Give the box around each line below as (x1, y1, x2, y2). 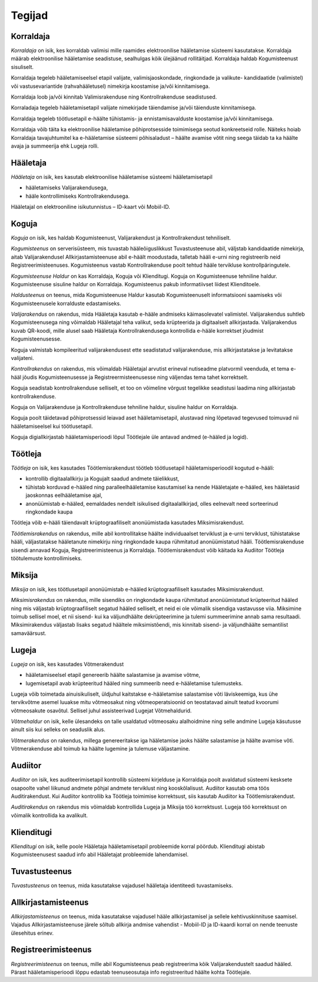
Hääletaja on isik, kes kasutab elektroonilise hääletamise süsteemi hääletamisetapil (11, 173, 213, 180)
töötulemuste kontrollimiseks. (11, 555, 82, 562)
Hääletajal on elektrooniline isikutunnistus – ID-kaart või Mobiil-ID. (11, 204, 170, 211)
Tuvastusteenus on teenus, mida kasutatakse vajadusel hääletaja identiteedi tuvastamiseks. (11, 882, 233, 889)
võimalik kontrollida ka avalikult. (11, 811, 88, 819)
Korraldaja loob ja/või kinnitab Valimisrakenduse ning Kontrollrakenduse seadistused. (11, 93, 217, 100)
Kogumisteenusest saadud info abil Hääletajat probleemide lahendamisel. (11, 851, 188, 858)
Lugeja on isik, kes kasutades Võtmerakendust (11, 660, 124, 667)
